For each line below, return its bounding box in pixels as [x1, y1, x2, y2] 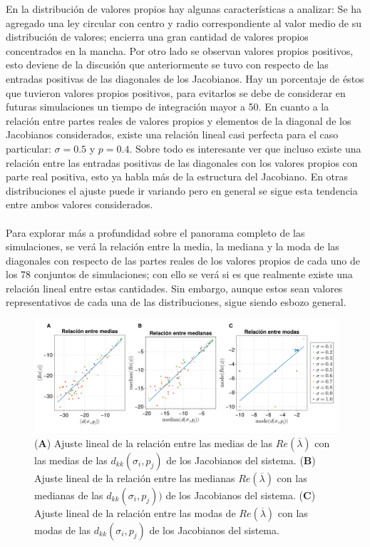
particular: [6, 140, 51, 155]
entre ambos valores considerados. [6, 197, 153, 212]
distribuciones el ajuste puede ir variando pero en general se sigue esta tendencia [6, 183, 358, 198]
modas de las [34, 522, 91, 537]
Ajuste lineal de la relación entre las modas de [34, 505, 236, 520]
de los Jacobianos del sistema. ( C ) [165, 487, 316, 502]
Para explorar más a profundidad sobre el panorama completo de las [6, 225, 305, 240]
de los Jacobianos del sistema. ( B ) [166, 452, 316, 467]
